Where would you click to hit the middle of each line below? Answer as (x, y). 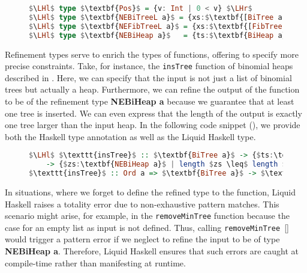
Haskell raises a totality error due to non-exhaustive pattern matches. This (142, 204)
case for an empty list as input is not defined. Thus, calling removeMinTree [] (147, 227)
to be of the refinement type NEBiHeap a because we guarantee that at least (150, 101)
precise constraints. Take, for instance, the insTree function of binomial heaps (149, 66)
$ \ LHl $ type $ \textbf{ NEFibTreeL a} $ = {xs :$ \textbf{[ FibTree (156, 26)
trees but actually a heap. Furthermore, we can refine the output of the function (152, 89)
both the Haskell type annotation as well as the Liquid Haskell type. (130, 136)
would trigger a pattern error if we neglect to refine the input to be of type (142, 239)
